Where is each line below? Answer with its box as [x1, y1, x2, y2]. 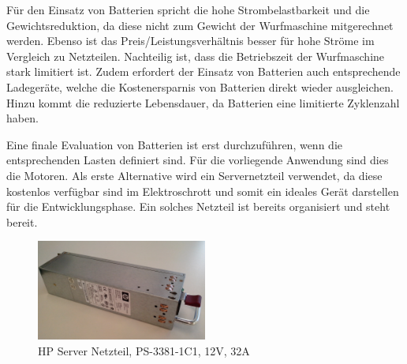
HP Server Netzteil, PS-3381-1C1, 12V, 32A [38, 342, 250, 358]
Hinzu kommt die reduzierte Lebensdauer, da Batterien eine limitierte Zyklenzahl [6, 94, 400, 111]
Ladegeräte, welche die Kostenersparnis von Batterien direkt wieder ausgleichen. [6, 78, 394, 95]
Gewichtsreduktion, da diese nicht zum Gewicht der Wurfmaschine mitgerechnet [6, 17, 394, 33]
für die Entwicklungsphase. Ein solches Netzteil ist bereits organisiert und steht [6, 198, 390, 215]
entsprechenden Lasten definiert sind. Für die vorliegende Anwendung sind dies [6, 152, 389, 168]
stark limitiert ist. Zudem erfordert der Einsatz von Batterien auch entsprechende [6, 63, 401, 80]
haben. [6, 110, 39, 126]
